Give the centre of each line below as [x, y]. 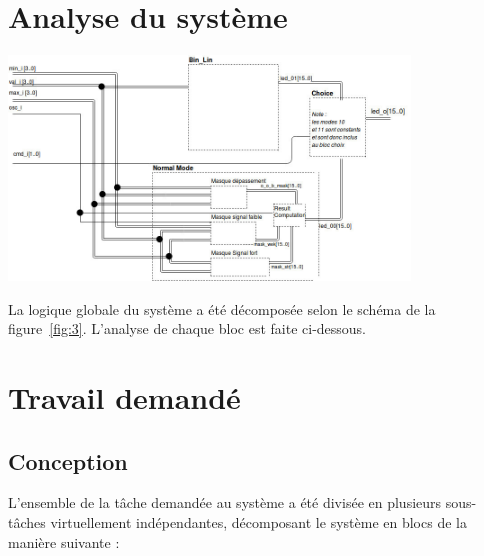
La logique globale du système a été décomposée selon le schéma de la [222, 308]
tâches [27, 521]
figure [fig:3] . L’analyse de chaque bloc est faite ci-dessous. [187, 328]
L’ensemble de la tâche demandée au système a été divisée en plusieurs [225, 502]
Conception [68, 460]
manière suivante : [64, 541]
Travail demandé [124, 396]
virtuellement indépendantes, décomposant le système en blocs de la [258, 521]
